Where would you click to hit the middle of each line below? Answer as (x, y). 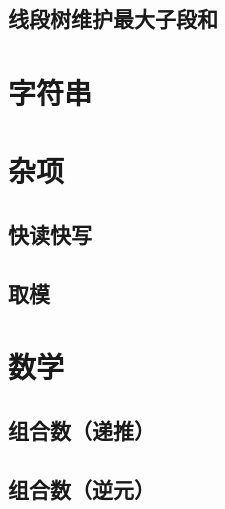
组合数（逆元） (81, 488)
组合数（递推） (81, 429)
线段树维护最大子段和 (113, 18)
